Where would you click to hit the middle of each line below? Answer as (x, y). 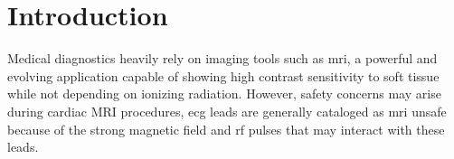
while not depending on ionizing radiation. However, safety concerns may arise (224, 94)
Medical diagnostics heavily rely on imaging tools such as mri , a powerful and (222, 58)
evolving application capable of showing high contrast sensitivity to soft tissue (223, 75)
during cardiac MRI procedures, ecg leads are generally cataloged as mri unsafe (227, 111)
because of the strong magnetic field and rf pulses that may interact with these (226, 129)
